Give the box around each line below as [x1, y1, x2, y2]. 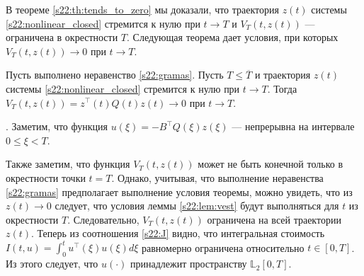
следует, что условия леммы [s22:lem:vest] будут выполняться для [55, 198, 339, 213]
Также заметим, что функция [6, 156, 130, 171]
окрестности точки [6, 170, 86, 185]
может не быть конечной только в [198, 156, 343, 171]
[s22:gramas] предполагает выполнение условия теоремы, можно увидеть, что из [6, 184, 353, 199]
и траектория [254, 67, 311, 82]
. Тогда [267, 81, 297, 96]
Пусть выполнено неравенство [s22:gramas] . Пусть [6, 67, 224, 82]
